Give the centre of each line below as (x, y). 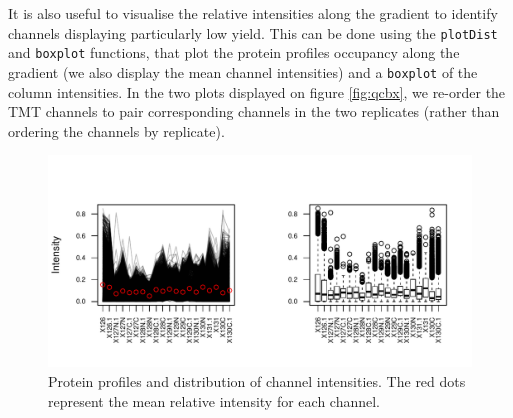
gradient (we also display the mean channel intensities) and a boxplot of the (243, 71)
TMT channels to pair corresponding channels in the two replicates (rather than (254, 111)
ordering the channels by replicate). (116, 130)
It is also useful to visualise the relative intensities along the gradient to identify (253, 13)
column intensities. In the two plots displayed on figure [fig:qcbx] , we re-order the (257, 91)
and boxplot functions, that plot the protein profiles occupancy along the (234, 52)
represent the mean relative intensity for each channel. (214, 400)
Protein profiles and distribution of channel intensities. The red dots (257, 380)
